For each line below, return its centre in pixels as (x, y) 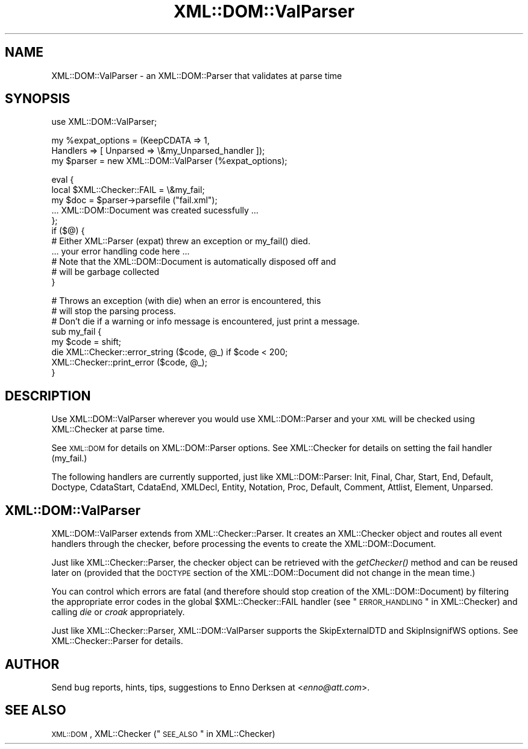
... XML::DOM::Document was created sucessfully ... (155, 210)
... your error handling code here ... (121, 251)
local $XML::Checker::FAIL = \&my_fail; (128, 190)
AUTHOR (32, 664)
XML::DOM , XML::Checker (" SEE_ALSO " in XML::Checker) (163, 733)
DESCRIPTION (48, 396)
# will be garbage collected (105, 272)
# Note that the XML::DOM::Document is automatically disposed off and (194, 262)
